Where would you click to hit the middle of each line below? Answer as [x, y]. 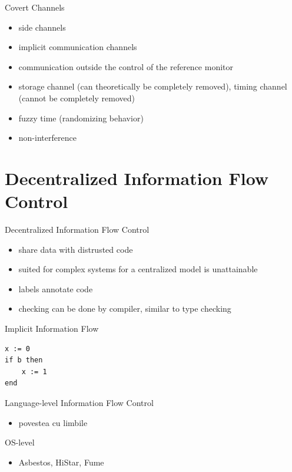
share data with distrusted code [76, 249]
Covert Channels [35, 7]
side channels [42, 27]
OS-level [20, 442]
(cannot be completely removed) [77, 98]
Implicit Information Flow [52, 329]
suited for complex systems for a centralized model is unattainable [138, 269]
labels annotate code [56, 288]
